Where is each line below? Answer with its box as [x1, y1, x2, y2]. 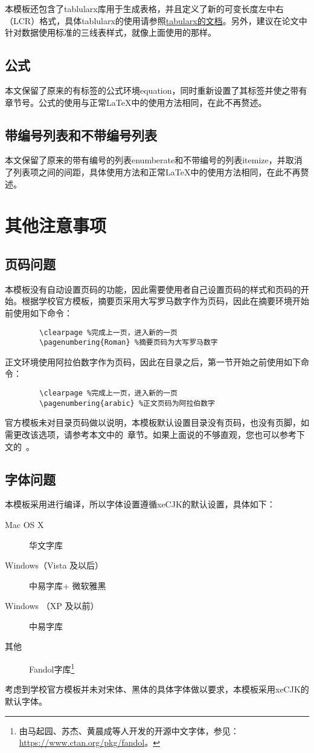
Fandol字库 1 [29, 661, 75, 675]
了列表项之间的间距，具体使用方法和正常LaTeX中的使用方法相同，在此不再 [5, 165, 301, 178]
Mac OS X [5, 518, 44, 530]
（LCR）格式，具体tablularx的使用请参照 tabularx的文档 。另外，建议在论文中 [5, 14, 307, 27]
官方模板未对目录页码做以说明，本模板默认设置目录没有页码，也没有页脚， [5, 416, 301, 429]
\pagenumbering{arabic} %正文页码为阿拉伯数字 [39, 399, 215, 408]
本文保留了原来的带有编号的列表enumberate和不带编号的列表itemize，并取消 [5, 154, 303, 166]
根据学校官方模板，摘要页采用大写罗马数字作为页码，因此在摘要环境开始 [21, 295, 309, 307]
